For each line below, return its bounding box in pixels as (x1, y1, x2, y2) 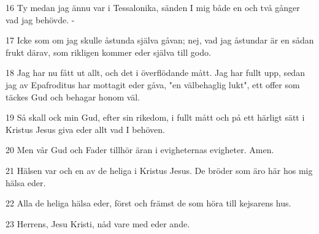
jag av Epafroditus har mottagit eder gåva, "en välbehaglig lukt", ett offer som (6, 78, 300, 91)
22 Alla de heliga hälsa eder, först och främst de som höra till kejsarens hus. (6, 197, 291, 209)
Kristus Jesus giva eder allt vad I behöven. (6, 123, 165, 135)
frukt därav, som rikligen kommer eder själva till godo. (6, 45, 211, 58)
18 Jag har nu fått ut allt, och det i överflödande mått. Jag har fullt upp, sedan (6, 66, 305, 79)
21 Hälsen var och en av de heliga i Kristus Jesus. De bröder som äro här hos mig (6, 164, 313, 176)
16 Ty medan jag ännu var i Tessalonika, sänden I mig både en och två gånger (6, 1, 300, 13)
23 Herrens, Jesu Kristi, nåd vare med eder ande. (6, 217, 190, 230)
